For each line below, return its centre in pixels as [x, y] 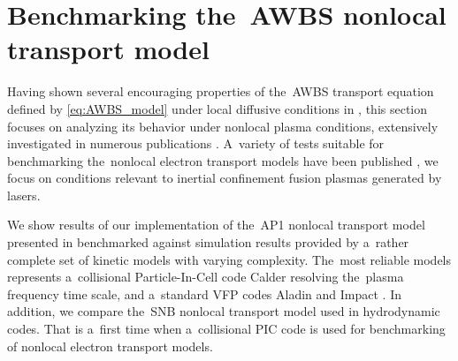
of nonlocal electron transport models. [110, 346]
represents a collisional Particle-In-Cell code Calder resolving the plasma [206, 277]
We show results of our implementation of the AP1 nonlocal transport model [216, 225]
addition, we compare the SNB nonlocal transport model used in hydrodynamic [224, 311]
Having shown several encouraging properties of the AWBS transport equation [221, 91]
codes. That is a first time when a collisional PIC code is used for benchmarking [226, 329]
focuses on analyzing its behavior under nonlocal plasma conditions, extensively [223, 126]
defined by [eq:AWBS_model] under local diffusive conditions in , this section [218, 108]
